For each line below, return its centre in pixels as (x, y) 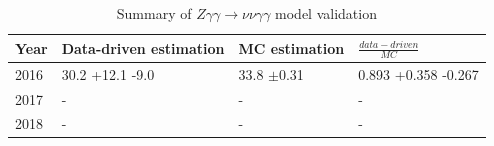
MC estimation (291, 47)
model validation (326, 13)
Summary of (154, 13)
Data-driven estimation (143, 47)
